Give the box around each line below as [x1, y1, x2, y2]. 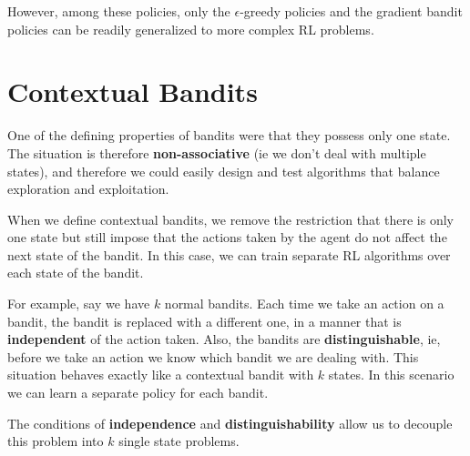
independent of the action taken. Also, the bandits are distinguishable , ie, [7, 329, 441, 349]
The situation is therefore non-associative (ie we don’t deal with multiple [7, 143, 426, 162]
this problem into [7, 431, 104, 451]
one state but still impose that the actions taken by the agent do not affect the [7, 228, 447, 247]
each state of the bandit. [7, 263, 144, 282]
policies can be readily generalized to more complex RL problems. [7, 19, 374, 38]
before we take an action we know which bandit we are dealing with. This [7, 347, 419, 366]
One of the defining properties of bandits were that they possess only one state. [7, 126, 451, 145]
